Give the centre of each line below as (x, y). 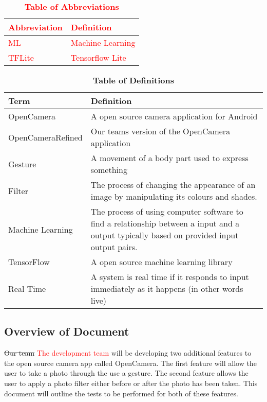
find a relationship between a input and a (165, 223)
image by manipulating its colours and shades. (174, 196)
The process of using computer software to (167, 211)
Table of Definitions (133, 80)
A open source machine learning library (161, 262)
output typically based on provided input (165, 235)
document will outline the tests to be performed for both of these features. (121, 393)
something (109, 170)
